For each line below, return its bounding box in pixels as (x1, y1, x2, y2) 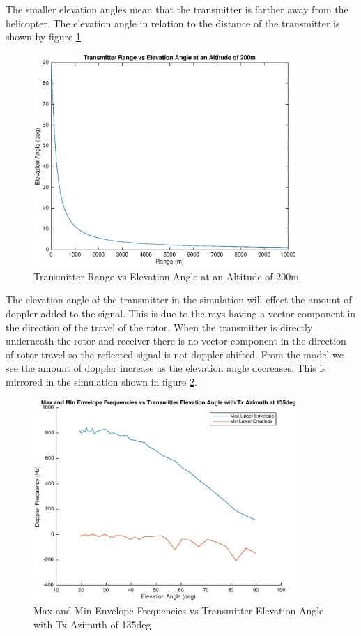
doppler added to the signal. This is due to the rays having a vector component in (6, 306, 356, 321)
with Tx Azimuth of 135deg (33, 616, 151, 631)
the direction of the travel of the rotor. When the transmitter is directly (6, 319, 313, 334)
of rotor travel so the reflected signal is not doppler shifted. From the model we (6, 347, 344, 361)
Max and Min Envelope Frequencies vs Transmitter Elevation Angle (33, 603, 324, 618)
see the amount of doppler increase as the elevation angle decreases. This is (6, 361, 326, 375)
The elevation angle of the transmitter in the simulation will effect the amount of (6, 292, 352, 307)
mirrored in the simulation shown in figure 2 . (6, 374, 197, 389)
